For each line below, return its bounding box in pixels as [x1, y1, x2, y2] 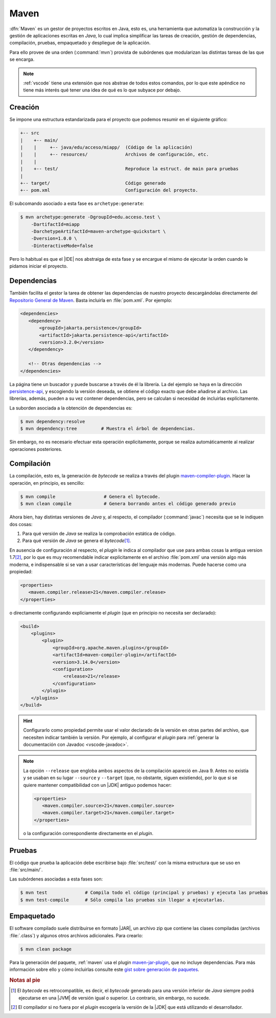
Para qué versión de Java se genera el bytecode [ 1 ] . [22, 537, 131, 544]
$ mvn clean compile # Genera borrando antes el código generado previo [20, 501, 236, 507]
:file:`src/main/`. [9, 867, 43, 873]
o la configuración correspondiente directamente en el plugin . [23, 830, 153, 836]
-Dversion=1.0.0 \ [31, 236, 77, 241]
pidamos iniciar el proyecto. [9, 263, 68, 269]
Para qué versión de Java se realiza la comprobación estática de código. [22, 530, 176, 536]
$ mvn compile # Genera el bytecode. [20, 493, 160, 500]
